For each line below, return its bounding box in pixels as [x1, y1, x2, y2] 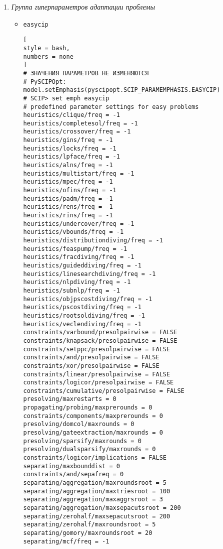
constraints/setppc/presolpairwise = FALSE [23, 345, 170, 353]
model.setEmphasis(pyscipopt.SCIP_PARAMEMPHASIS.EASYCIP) [23, 86, 220, 94]
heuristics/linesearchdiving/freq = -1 [23, 270, 156, 278]
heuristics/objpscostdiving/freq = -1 [23, 295, 152, 303]
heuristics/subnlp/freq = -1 [23, 287, 120, 294]
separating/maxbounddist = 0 [23, 462, 120, 470]
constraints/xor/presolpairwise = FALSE [23, 362, 159, 369]
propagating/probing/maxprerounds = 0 [23, 404, 152, 411]
